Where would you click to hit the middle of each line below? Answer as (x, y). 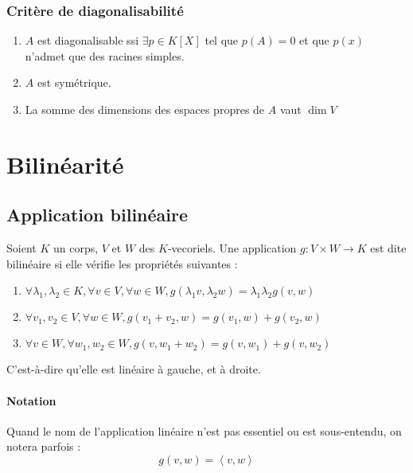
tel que (222, 40)
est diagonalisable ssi (88, 40)
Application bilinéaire (97, 215)
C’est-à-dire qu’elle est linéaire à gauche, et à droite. (134, 369)
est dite (388, 248)
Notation (31, 400)
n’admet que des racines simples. (105, 55)
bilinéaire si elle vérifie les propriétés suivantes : (122, 263)
